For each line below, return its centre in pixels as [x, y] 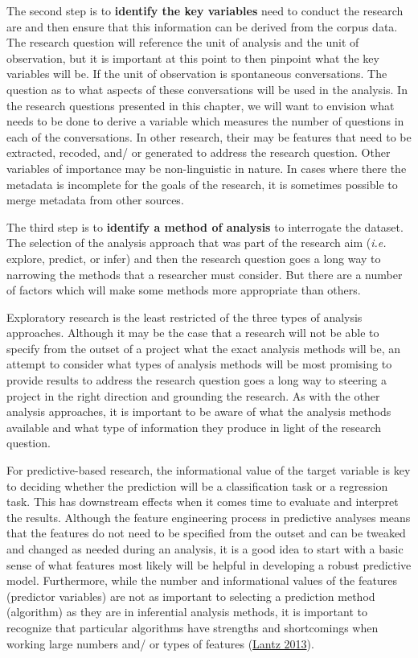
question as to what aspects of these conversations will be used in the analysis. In [207, 89]
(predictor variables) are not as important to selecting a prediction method [191, 596]
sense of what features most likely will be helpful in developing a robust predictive [209, 564]
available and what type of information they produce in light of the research [194, 427]
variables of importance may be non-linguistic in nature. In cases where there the [207, 168]
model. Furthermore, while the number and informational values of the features [202, 580]
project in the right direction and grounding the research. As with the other [193, 395]
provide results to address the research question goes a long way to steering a [197, 380]
